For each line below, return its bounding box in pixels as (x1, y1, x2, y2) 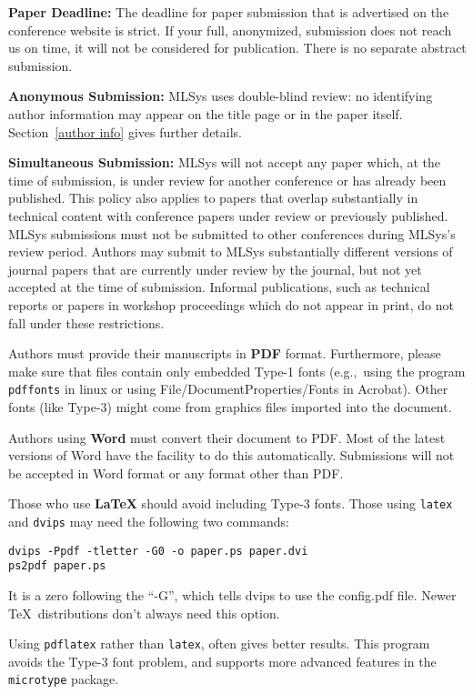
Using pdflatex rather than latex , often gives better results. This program (8, 634, 430, 653)
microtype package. (8, 669, 119, 689)
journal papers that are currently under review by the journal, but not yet (8, 259, 422, 278)
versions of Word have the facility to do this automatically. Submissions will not (8, 446, 455, 465)
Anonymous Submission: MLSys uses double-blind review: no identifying (8, 86, 433, 106)
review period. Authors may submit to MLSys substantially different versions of (8, 242, 453, 261)
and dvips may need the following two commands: (8, 511, 289, 530)
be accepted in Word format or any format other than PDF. (8, 463, 344, 482)
